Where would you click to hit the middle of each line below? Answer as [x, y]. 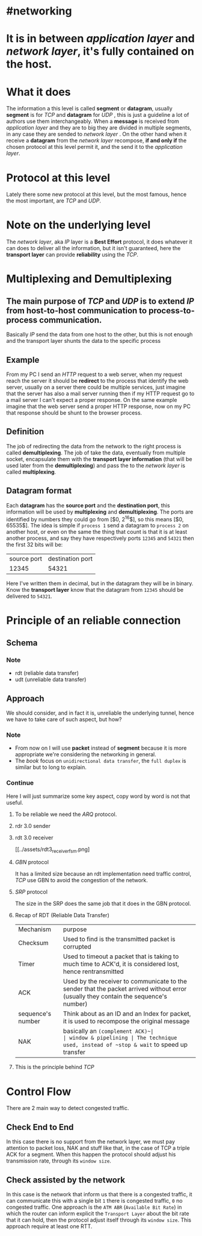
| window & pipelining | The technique [120, 1038]
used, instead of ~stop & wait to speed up [125, 1045]
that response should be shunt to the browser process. [74, 413]
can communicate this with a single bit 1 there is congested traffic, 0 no [94, 1200]
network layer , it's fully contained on [100, 52]
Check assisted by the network [66, 1180]
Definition [25, 432]
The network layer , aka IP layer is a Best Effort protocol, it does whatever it [99, 242]
